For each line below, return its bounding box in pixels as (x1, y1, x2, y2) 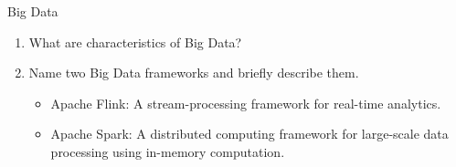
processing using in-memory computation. (50, 141, 285, 161)
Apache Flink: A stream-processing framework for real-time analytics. (50, 93, 441, 112)
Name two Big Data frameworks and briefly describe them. (28, 63, 359, 82)
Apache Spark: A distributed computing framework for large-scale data (50, 124, 449, 143)
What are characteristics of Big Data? (28, 32, 242, 51)
